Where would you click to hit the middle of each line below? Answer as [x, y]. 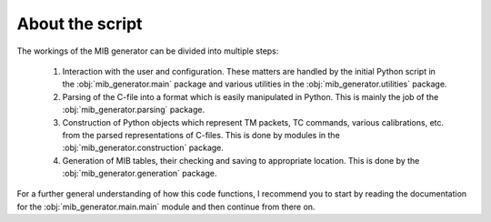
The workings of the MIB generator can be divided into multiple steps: [148, 51]
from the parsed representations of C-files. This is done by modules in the [201, 135]
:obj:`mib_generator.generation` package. [140, 174]
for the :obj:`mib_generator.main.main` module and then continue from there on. [166, 207]
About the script [80, 24]
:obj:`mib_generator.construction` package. [143, 148]
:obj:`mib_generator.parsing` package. [133, 110]
